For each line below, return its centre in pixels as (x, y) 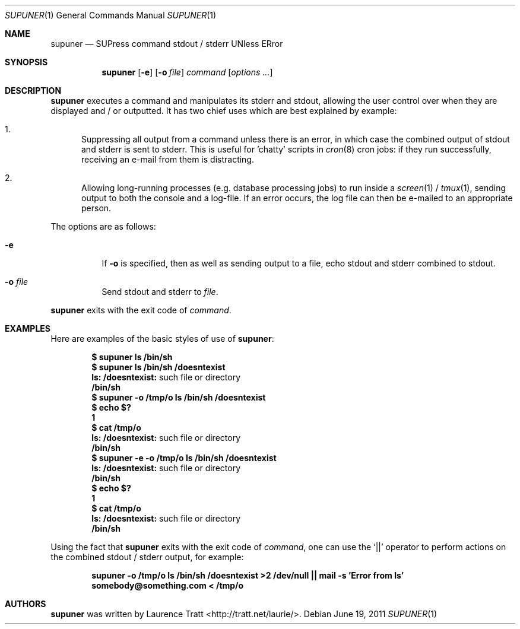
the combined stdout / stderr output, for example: (147, 557)
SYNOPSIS (26, 62)
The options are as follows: (103, 226)
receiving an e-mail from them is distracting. (168, 159)
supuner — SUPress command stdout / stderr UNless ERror (167, 44)
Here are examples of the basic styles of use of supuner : (162, 339)
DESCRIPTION (33, 90)
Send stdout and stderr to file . (160, 292)
